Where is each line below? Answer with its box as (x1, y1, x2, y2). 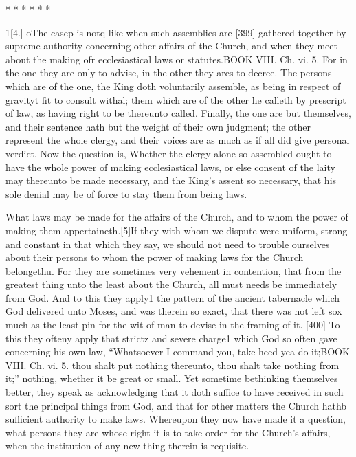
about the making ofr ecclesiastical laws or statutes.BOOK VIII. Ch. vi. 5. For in (5, 52, 348, 66)
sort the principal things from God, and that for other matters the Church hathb (5, 398, 347, 412)
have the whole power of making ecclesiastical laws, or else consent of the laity (5, 159, 335, 174)
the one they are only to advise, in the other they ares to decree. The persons (5, 65, 332, 80)
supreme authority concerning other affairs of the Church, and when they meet (5, 38, 337, 53)
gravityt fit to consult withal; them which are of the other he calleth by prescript (5, 92, 346, 107)
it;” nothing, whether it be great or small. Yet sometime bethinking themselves (5, 371, 338, 386)
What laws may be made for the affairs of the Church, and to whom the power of (5, 210, 348, 224)
